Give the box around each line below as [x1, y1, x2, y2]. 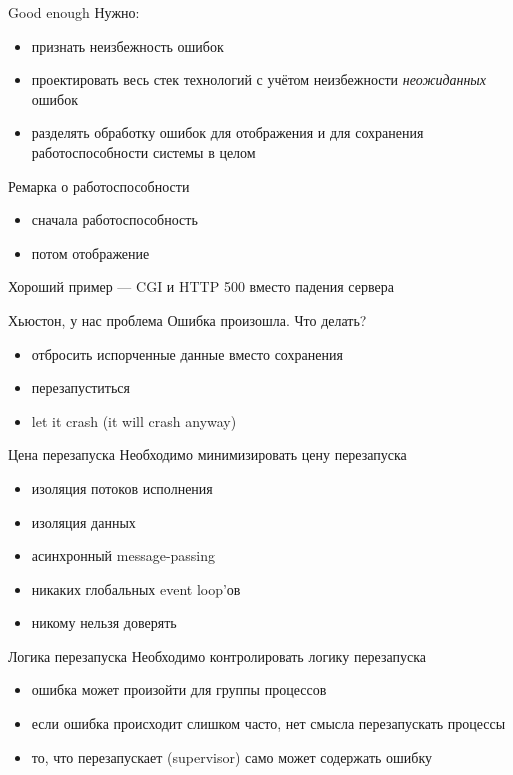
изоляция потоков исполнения [31, 477, 213, 498]
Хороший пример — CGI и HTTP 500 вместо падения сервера [8, 276, 394, 297]
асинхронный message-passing [31, 545, 216, 566]
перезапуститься [31, 377, 130, 398]
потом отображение [31, 242, 150, 263]
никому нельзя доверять [31, 612, 177, 633]
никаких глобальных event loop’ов [31, 578, 241, 599]
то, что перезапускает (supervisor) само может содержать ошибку [31, 746, 433, 767]
